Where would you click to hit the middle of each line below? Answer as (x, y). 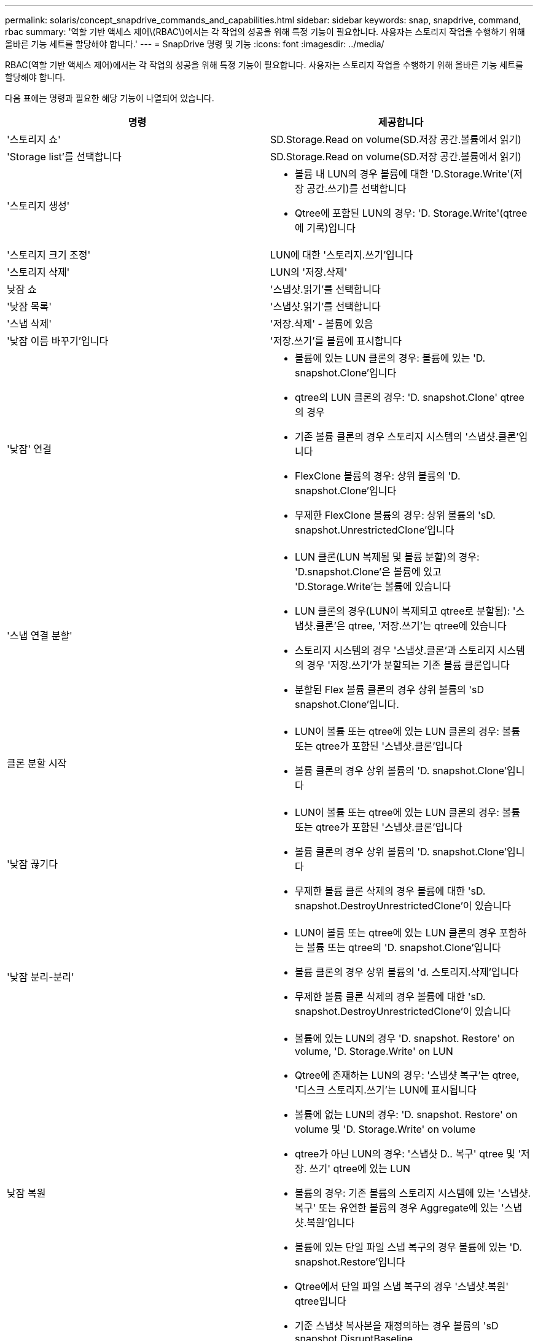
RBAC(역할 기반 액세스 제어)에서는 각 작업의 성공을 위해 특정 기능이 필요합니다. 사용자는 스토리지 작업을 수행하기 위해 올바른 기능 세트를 (264, 65)
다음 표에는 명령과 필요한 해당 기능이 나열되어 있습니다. (110, 98)
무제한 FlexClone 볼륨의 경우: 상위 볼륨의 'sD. (395, 515)
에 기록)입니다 (325, 228)
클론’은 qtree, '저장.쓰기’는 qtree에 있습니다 (411, 626)
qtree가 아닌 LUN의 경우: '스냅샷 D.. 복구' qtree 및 (405, 1154)
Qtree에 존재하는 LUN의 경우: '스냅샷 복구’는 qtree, (407, 1075)
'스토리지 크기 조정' (49, 255)
